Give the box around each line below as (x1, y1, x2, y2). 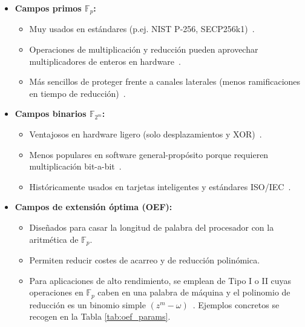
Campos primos (15, 2, 82, 14)
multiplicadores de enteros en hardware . (29, 54, 181, 67)
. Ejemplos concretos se (192, 298, 280, 311)
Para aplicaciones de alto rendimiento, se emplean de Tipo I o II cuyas (29, 274, 292, 286)
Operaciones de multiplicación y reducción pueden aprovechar (29, 43, 258, 56)
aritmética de (29, 233, 79, 245)
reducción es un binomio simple (29, 298, 146, 311)
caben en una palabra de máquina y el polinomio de (97, 286, 290, 299)
